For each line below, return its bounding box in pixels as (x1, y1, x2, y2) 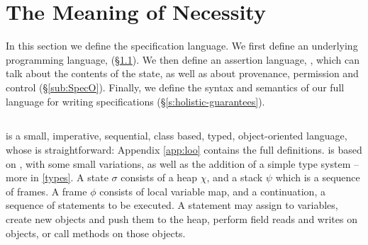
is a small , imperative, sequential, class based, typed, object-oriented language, (6, 128, 347, 143)
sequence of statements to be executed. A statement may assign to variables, (6, 198, 338, 212)
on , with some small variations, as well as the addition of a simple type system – (6, 156, 359, 171)
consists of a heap (121, 170, 198, 185)
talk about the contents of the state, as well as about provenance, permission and (6, 66, 359, 81)
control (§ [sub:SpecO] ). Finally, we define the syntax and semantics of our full (6, 79, 345, 94)
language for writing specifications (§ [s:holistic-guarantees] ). (6, 93, 265, 108)
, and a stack (206, 170, 263, 185)
